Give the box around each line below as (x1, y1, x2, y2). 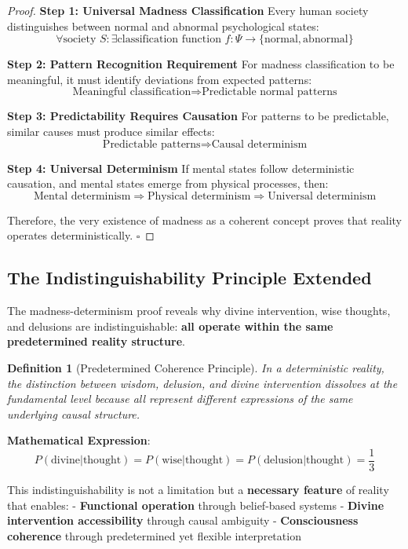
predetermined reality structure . (7, 333, 185, 350)
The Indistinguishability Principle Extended (7, 265, 372, 290)
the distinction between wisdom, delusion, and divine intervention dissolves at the (7, 375, 398, 391)
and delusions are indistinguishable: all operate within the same (7, 317, 333, 334)
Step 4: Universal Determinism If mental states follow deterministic (7, 159, 355, 176)
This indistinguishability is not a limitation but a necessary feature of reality (7, 481, 389, 497)
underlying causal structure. (7, 405, 140, 422)
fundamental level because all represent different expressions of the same (7, 390, 353, 407)
